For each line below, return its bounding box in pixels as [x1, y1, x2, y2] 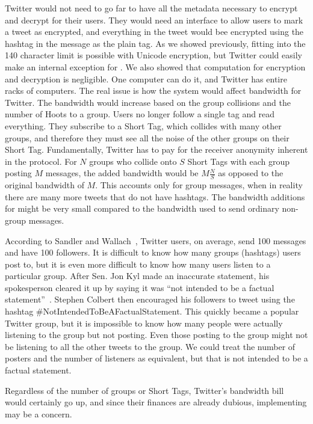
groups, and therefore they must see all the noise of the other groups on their [5, 131, 290, 144]
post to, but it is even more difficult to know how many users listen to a [5, 257, 271, 270]
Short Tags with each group [187, 155, 290, 167]
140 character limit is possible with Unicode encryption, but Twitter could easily [5, 49, 302, 61]
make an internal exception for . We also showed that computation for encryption [5, 60, 306, 73]
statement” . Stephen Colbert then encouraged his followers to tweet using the [5, 293, 295, 306]
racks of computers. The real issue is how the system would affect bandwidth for [5, 84, 302, 97]
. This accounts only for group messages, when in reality [95, 179, 303, 191]
